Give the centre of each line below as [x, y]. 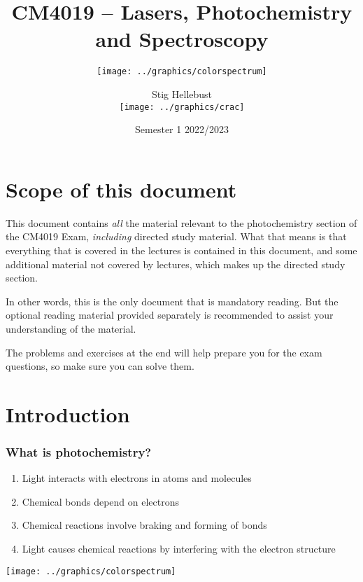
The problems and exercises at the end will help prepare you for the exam [164, 352]
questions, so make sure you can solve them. [100, 366]
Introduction [68, 414]
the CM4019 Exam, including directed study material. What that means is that [176, 236]
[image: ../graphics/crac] [182, 107]
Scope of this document [121, 189]
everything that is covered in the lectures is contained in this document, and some [181, 250]
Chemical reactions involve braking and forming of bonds [144, 525]
